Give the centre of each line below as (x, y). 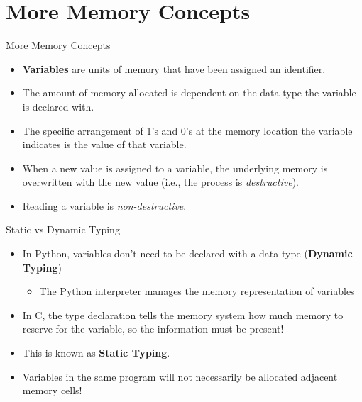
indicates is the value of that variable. (104, 144)
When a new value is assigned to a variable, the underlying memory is (175, 168)
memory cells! (52, 390)
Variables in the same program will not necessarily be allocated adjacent (180, 376)
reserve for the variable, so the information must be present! (153, 329)
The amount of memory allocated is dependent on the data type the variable (189, 93)
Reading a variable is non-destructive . (104, 205)
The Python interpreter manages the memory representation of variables (197, 291)
